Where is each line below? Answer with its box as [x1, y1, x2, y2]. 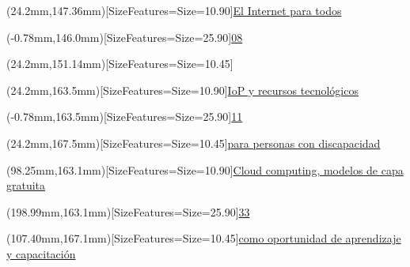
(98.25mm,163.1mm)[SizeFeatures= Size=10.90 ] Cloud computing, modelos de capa [6, 161, 404, 178]
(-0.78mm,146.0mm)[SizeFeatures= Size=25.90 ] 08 [6, 28, 243, 45]
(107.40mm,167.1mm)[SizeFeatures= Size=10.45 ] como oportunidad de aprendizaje [6, 230, 401, 246]
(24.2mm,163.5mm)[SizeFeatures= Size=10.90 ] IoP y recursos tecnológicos [6, 81, 359, 98]
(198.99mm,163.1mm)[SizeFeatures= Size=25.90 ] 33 [6, 203, 250, 220]
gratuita [6, 177, 46, 194]
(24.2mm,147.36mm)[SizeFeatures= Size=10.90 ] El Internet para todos [6, 2, 342, 18]
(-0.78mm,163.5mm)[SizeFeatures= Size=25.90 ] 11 [6, 108, 243, 125]
